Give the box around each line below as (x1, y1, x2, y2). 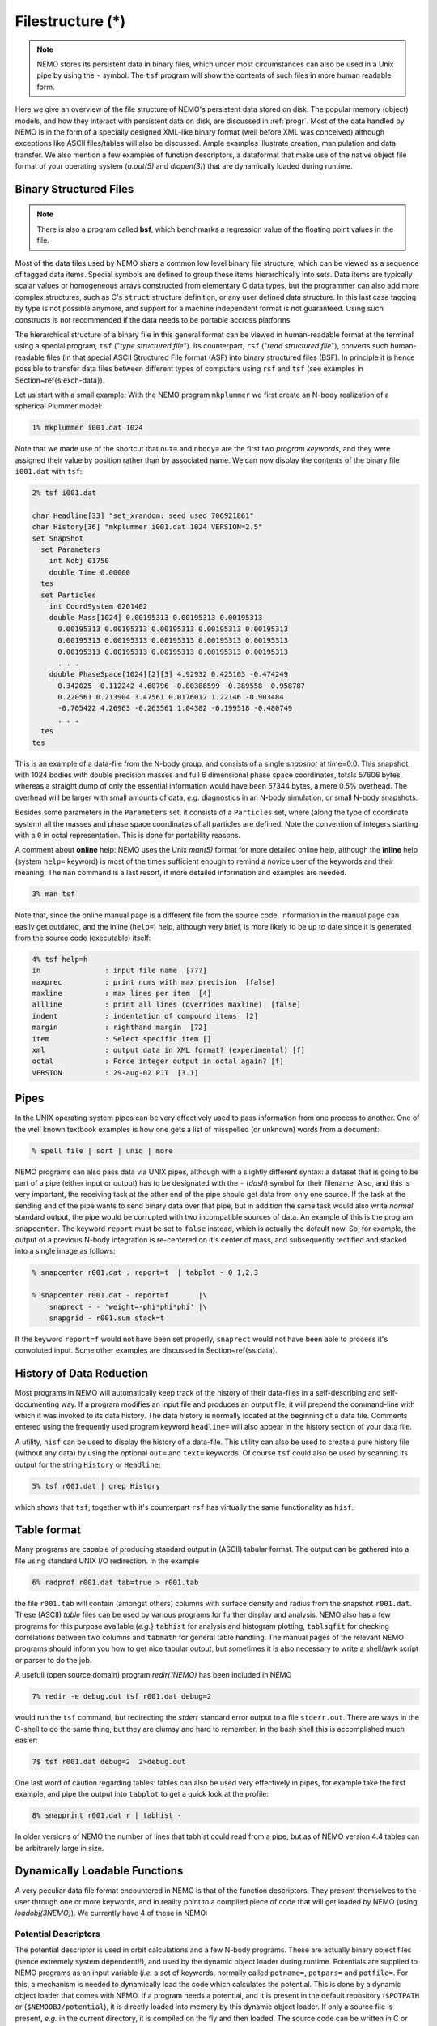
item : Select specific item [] (32, 1034, 212, 1043)
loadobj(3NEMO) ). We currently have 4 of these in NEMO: (15, 1908, 208, 1918)
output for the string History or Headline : (15, 1460, 161, 1469)
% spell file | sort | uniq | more (32, 1146, 173, 1155)
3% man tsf (32, 890, 75, 899)
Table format (15, 1524, 81, 1537)
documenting (15, 1399, 60, 1409)
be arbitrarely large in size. (15, 1843, 104, 1853)
